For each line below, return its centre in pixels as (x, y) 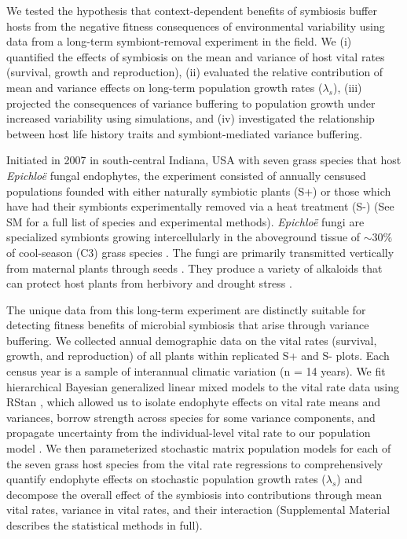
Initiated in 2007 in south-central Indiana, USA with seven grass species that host (204, 160)
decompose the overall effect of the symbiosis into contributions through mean (194, 494)
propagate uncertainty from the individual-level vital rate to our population (189, 433)
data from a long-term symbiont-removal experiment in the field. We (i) (179, 41)
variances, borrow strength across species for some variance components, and (191, 417)
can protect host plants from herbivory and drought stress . (149, 283)
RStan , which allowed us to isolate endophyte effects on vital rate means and (194, 402)
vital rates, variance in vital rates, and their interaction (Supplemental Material (198, 510)
